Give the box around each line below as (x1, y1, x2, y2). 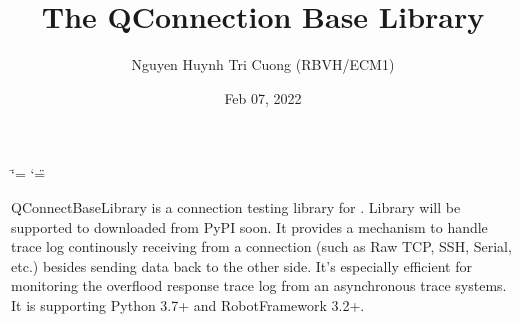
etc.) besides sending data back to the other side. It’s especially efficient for (11, 255, 472, 276)
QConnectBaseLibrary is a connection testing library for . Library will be (11, 196, 461, 217)
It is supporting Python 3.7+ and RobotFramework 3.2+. (11, 294, 365, 315)
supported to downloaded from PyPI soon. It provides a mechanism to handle (11, 216, 488, 237)
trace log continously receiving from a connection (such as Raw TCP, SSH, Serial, (11, 236, 512, 257)
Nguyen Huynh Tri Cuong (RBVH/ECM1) (131, 54, 395, 75)
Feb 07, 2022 (224, 87, 302, 108)
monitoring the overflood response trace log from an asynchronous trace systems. (11, 275, 507, 296)
